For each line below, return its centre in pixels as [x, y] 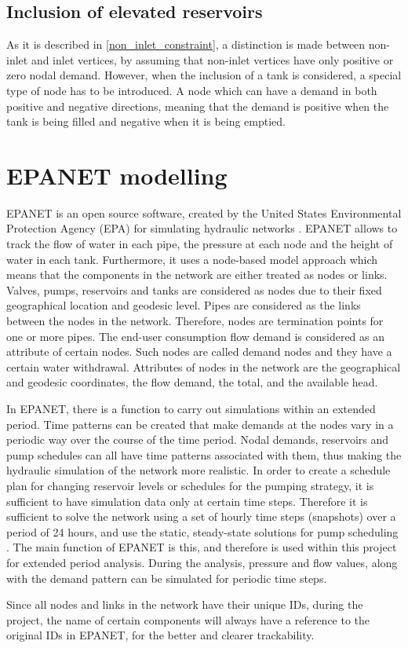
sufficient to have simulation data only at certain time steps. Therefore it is [187, 501]
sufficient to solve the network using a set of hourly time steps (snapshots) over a [201, 516]
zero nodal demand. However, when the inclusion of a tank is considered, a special [204, 75]
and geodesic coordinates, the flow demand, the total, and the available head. [192, 382]
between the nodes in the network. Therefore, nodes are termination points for [195, 321]
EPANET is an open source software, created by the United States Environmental [204, 212]
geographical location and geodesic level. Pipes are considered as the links [184, 305]
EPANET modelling [117, 175]
